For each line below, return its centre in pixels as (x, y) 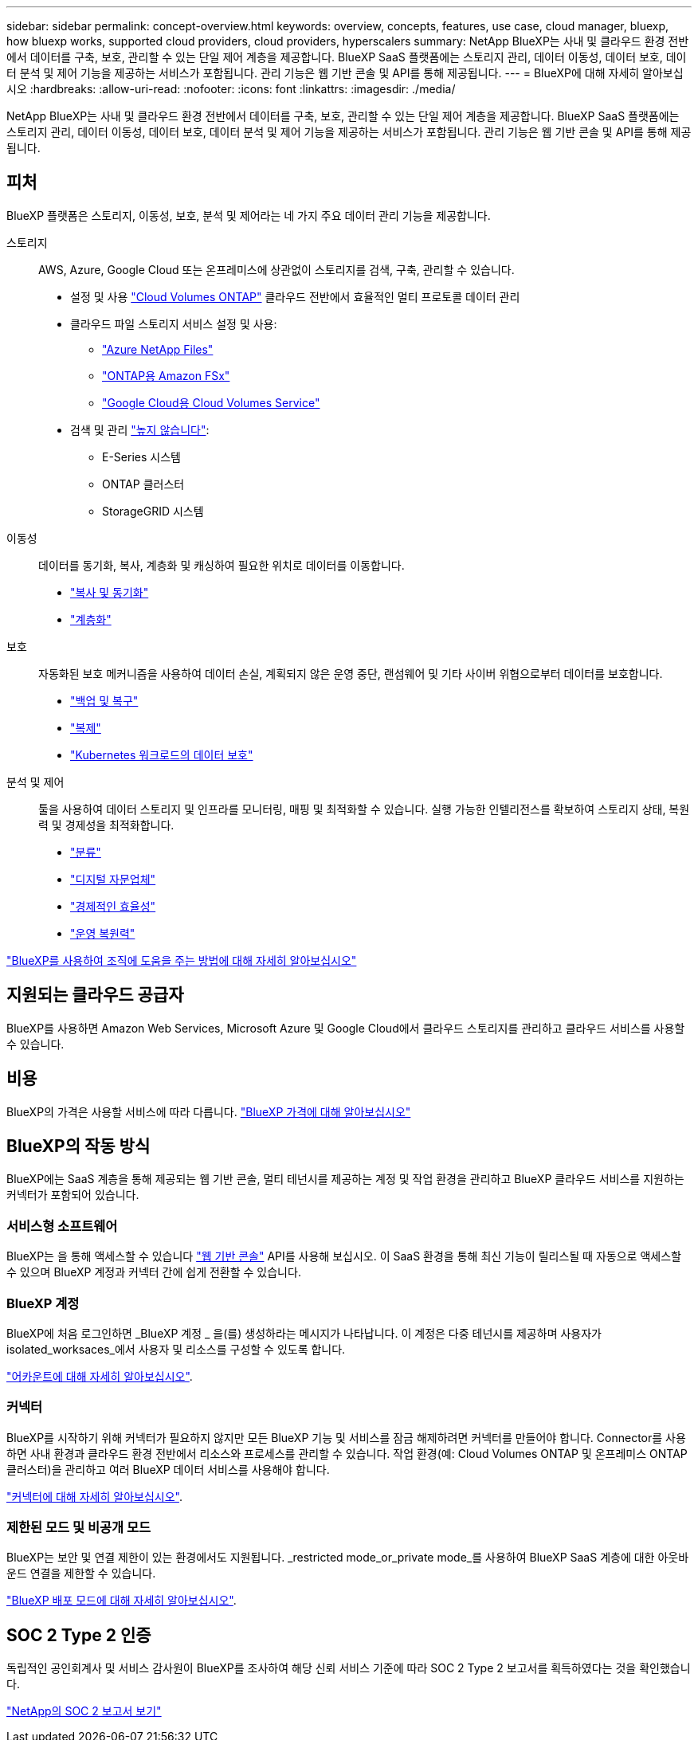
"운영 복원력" (103, 933)
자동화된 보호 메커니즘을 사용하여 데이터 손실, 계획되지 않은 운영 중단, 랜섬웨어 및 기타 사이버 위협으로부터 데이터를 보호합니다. (351, 673)
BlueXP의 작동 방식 (78, 1146)
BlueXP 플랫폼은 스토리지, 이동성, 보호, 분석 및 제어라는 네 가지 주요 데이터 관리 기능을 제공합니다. (249, 215)
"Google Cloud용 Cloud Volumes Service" (211, 402)
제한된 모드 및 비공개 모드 (79, 1527)
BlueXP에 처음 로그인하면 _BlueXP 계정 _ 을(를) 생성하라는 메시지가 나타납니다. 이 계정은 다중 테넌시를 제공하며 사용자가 (304, 1333)
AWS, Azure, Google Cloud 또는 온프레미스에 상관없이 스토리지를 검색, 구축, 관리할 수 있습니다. (276, 269)
